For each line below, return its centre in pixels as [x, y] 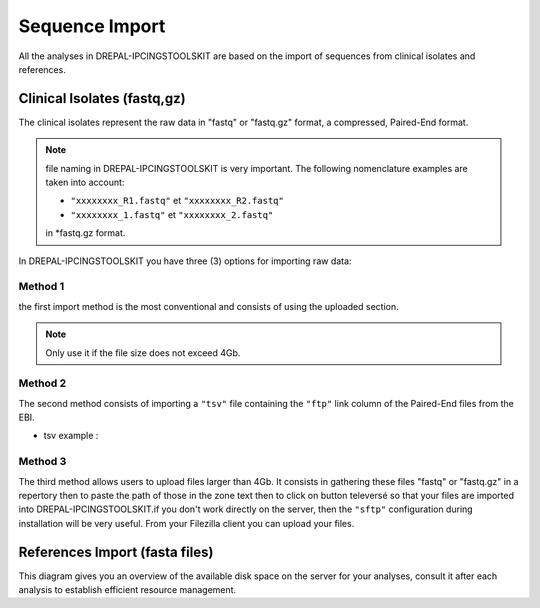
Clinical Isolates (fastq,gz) [102, 98]
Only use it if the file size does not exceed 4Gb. [143, 352]
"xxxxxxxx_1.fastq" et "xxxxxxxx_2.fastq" [172, 214]
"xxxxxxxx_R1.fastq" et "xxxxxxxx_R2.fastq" [177, 201]
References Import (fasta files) [116, 551]
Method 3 [42, 462]
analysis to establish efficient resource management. [127, 590]
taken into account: [85, 182]
